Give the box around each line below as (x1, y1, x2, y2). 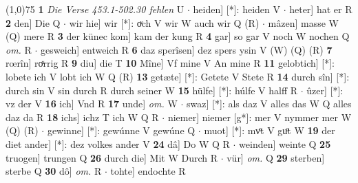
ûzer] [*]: (306, 83, 344, 97)
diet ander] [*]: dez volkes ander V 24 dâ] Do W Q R (6, 136, 230, 151)
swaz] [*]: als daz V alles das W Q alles (187, 96, 352, 111)
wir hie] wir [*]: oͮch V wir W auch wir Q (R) (69, 15, 260, 30)
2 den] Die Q (6, 15, 61, 30)
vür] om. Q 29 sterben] (227, 150, 325, 164)
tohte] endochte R (110, 164, 186, 178)
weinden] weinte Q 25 (239, 136, 331, 151)
